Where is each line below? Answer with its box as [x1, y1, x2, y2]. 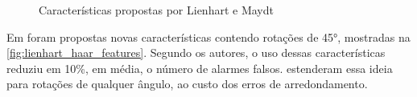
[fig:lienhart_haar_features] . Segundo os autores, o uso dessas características [6, 44, 386, 61]
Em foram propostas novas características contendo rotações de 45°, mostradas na [6, 28, 411, 45]
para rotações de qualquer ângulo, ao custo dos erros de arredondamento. [6, 75, 368, 92]
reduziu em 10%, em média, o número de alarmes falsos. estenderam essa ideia [6, 59, 393, 76]
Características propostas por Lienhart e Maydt [39, 2, 274, 18]
